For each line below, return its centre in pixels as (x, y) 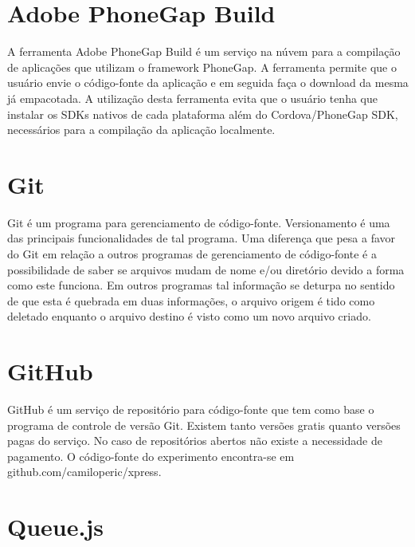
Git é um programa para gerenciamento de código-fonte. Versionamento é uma (199, 222)
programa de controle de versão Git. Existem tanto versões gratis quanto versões (204, 425)
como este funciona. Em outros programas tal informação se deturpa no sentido (201, 285)
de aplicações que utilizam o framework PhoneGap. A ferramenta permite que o (202, 67)
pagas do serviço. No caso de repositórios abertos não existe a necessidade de (195, 441)
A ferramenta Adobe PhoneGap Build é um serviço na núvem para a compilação (204, 51)
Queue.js (55, 527)
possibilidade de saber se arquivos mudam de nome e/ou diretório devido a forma (206, 269)
